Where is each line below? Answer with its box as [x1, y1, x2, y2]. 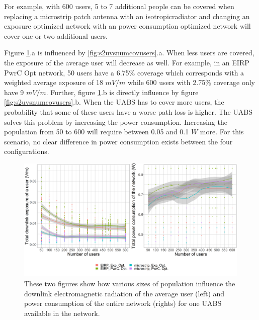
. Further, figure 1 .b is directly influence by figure [46, 87, 199, 97]
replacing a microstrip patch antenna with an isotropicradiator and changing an [4, 11, 250, 21]
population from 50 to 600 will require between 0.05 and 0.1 [4, 126, 189, 137]
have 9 [4, 87, 24, 97]
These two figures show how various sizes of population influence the [24, 278, 235, 288]
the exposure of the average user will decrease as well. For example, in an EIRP [4, 57, 249, 67]
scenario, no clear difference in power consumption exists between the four [4, 136, 233, 146]
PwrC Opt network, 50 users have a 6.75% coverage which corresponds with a [4, 67, 244, 77]
